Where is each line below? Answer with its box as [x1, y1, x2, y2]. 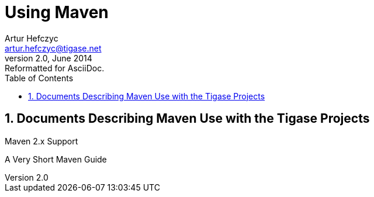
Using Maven [5, 2, 109, 22]
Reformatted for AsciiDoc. [5, 63, 105, 73]
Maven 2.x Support [5, 136, 78, 146]
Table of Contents [5, 72, 74, 83]
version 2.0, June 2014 [5, 53, 92, 63]
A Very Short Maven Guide [5, 154, 107, 164]
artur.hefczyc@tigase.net [5, 43, 102, 53]
